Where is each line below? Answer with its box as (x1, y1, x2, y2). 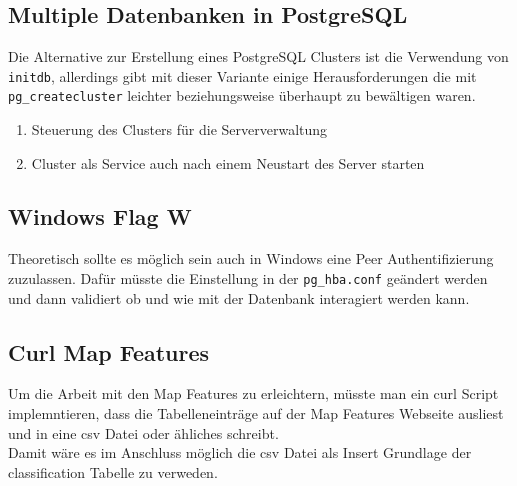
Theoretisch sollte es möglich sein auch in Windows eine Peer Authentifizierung (8, 248, 494, 269)
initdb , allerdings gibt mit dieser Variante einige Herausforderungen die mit (8, 65, 477, 86)
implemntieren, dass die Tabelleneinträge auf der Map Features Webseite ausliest (8, 402, 504, 423)
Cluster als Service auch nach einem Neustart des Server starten (31, 152, 425, 173)
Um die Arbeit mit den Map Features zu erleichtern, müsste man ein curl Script (8, 383, 499, 404)
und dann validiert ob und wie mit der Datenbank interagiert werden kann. (8, 287, 470, 308)
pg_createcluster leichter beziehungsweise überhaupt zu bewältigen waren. (8, 85, 476, 106)
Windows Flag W (8, 201, 192, 232)
